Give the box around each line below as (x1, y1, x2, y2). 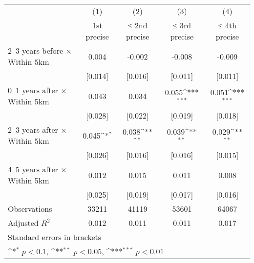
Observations (8, 203, 52, 214)
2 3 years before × (8, 45, 72, 56)
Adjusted (8, 217, 39, 228)
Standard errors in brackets (8, 231, 102, 243)
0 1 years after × (8, 84, 67, 96)
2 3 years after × (8, 124, 67, 135)
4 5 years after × (8, 163, 67, 175)
